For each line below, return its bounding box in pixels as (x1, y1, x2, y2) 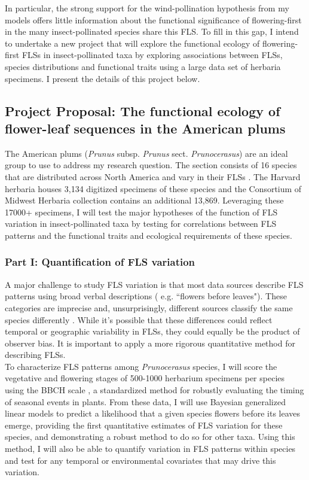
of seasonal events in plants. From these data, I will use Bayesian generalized (5, 395, 286, 408)
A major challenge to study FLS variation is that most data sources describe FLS (5, 278, 304, 290)
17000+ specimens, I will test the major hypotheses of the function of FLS (5, 205, 278, 218)
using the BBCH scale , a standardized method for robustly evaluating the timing (5, 384, 304, 396)
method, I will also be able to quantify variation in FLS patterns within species (5, 442, 296, 455)
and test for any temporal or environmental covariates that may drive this (5, 454, 276, 466)
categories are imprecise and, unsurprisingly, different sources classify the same (5, 301, 293, 314)
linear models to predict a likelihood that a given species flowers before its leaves (5, 407, 301, 420)
